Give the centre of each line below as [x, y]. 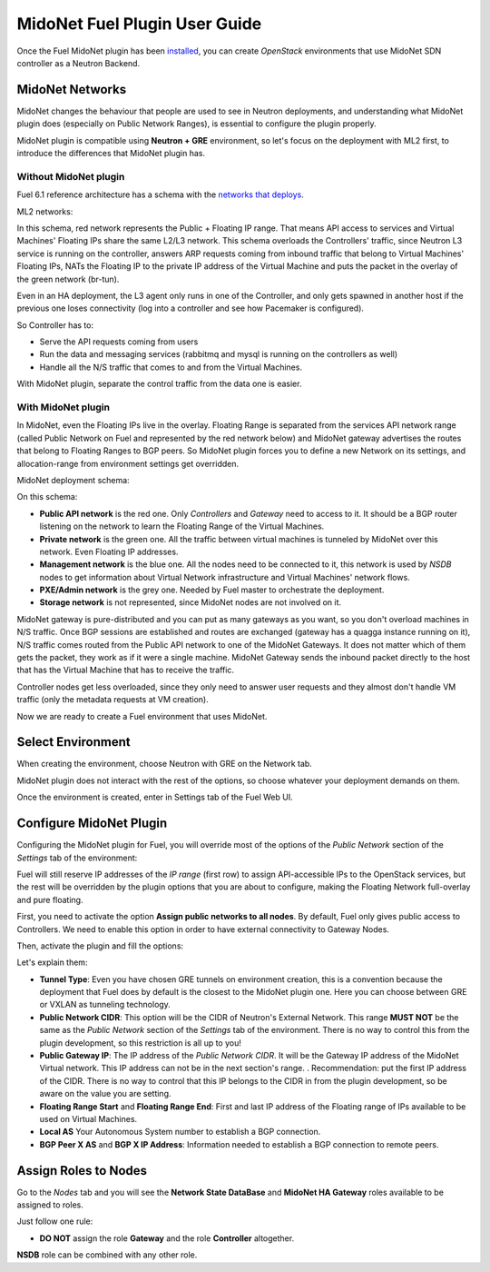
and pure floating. [50, 899]
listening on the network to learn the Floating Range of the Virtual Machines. [182, 526]
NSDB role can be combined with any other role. [107, 1255]
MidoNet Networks [72, 89]
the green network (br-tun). [68, 279]
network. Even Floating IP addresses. [109, 552]
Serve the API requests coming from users [119, 342]
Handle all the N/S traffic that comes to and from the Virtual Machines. [171, 367]
